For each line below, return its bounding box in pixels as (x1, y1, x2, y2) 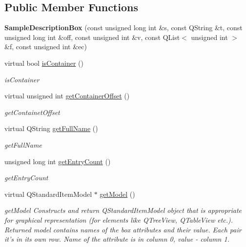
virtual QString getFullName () (4, 123, 98, 133)
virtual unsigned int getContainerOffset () (4, 91, 130, 101)
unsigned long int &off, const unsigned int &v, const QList (4, 32, 180, 42)
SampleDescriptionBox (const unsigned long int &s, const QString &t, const (4, 22, 243, 33)
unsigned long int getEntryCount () (4, 156, 111, 166)
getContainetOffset (4, 107, 60, 117)
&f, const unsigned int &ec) (4, 41, 87, 52)
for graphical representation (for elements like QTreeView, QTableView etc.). (4, 214, 233, 225)
